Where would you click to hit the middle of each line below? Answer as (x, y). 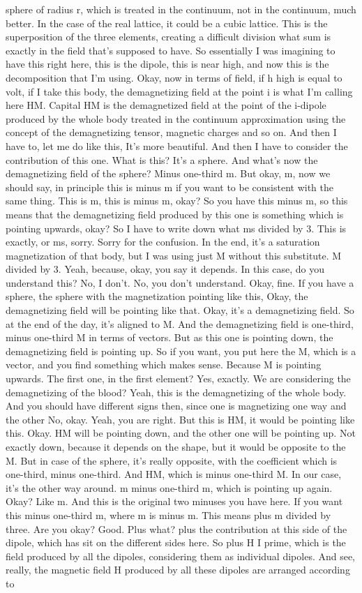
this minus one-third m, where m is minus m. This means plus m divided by (168, 515)
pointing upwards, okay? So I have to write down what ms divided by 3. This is (176, 228)
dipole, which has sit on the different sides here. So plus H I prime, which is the (176, 542)
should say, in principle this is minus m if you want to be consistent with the (169, 187)
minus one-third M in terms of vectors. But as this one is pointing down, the (169, 337)
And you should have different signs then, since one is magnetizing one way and (176, 406)
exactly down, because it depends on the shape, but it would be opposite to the (176, 446)
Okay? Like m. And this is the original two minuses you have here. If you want (174, 501)
